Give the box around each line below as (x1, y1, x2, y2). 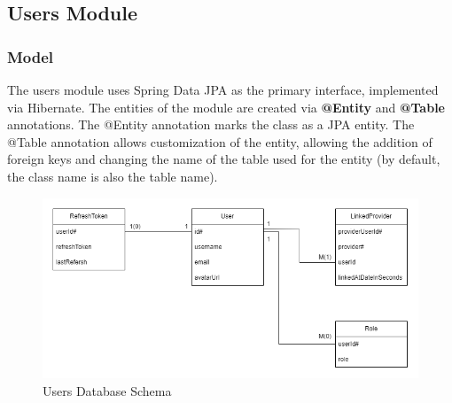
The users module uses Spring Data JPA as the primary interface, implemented (7, 81, 439, 98)
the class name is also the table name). (7, 167, 218, 185)
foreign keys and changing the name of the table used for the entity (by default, (7, 150, 440, 168)
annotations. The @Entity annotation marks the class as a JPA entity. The (7, 115, 415, 134)
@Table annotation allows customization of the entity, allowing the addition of (7, 132, 433, 151)
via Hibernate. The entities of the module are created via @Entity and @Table (7, 97, 445, 116)
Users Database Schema (43, 382, 172, 400)
